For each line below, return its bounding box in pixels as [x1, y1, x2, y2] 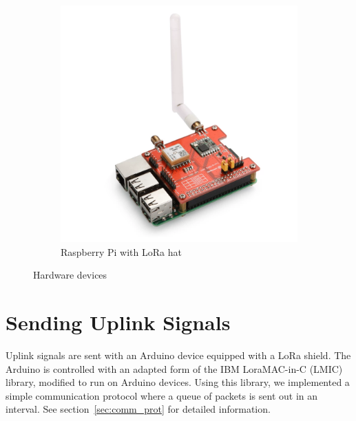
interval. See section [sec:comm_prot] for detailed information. [6, 402, 271, 416]
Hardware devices [33, 268, 107, 282]
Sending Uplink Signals [6, 307, 231, 336]
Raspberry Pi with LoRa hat [61, 244, 182, 259]
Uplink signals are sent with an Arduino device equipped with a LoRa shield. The [6, 347, 351, 362]
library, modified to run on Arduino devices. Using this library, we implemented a [6, 375, 350, 389]
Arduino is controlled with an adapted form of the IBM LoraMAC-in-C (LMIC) [6, 361, 343, 376]
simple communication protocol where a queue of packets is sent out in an [6, 388, 318, 402]
